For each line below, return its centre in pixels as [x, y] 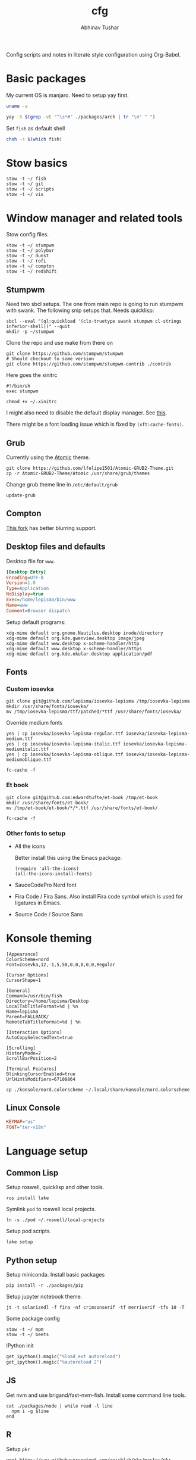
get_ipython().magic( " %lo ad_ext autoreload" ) [63, 1357]
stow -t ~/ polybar [30, 251]
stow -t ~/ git [25, 184]
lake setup [20, 1242]
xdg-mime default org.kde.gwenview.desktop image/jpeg [75, 638]
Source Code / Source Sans [49, 914]
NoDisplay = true [25, 594]
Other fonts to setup [36, 833]
